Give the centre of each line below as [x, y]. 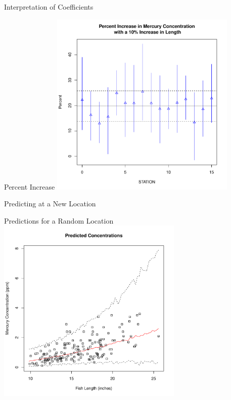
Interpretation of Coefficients [49, 7]
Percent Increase [30, 186]
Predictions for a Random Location [59, 220]
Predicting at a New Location [50, 204]
